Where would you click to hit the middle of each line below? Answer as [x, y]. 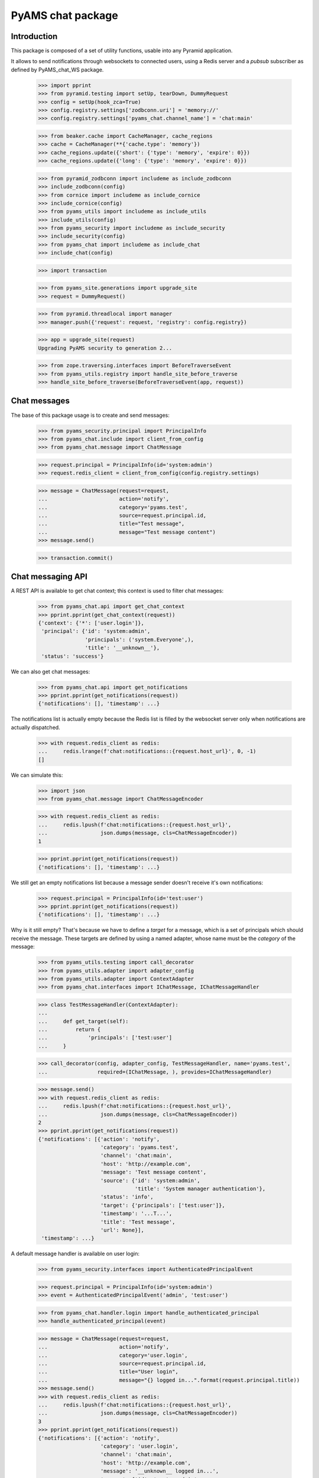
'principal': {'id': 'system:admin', [96, 631]
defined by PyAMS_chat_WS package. [57, 69]
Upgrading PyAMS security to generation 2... [105, 348]
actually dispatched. [35, 727]
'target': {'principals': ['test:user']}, [163, 1205]
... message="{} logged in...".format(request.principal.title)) [169, 1380]
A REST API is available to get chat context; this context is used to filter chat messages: [117, 591]
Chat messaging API [49, 577]
